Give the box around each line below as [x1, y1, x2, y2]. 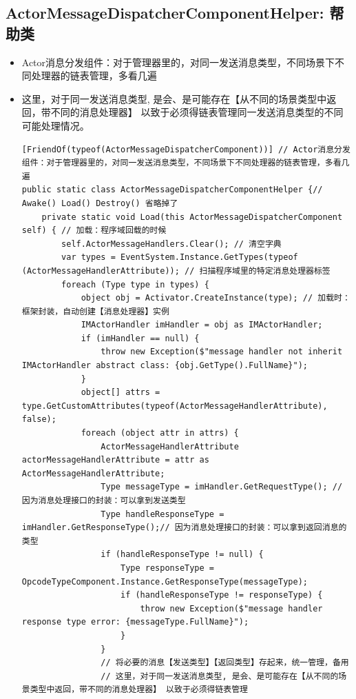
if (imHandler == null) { [81, 333, 200, 343]
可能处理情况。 [21, 118, 90, 132]
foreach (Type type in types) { [61, 279, 209, 290]
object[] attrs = [81, 387, 160, 398]
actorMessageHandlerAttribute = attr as [21, 455, 209, 465]
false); [21, 414, 56, 425]
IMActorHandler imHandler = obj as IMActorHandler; [81, 320, 323, 330]
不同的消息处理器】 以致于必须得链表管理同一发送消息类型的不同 [50, 105, 344, 119]
